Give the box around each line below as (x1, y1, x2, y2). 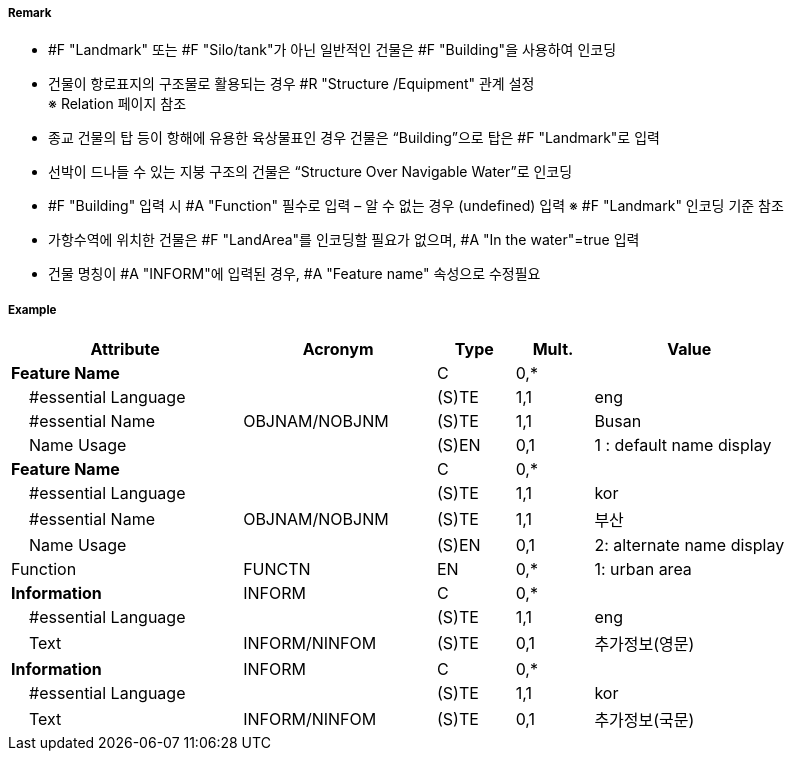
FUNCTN (243, 559, 311, 580)
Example (8, 302, 57, 317)
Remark (8, 6, 52, 20)
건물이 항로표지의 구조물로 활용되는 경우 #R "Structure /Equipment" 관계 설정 (48, 75, 535, 93)
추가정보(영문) (594, 634, 695, 655)
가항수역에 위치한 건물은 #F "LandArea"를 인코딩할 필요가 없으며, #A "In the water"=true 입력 (48, 231, 640, 249)
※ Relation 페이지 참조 (48, 95, 187, 113)
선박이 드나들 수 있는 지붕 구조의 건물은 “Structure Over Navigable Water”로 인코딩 (48, 163, 573, 181)
